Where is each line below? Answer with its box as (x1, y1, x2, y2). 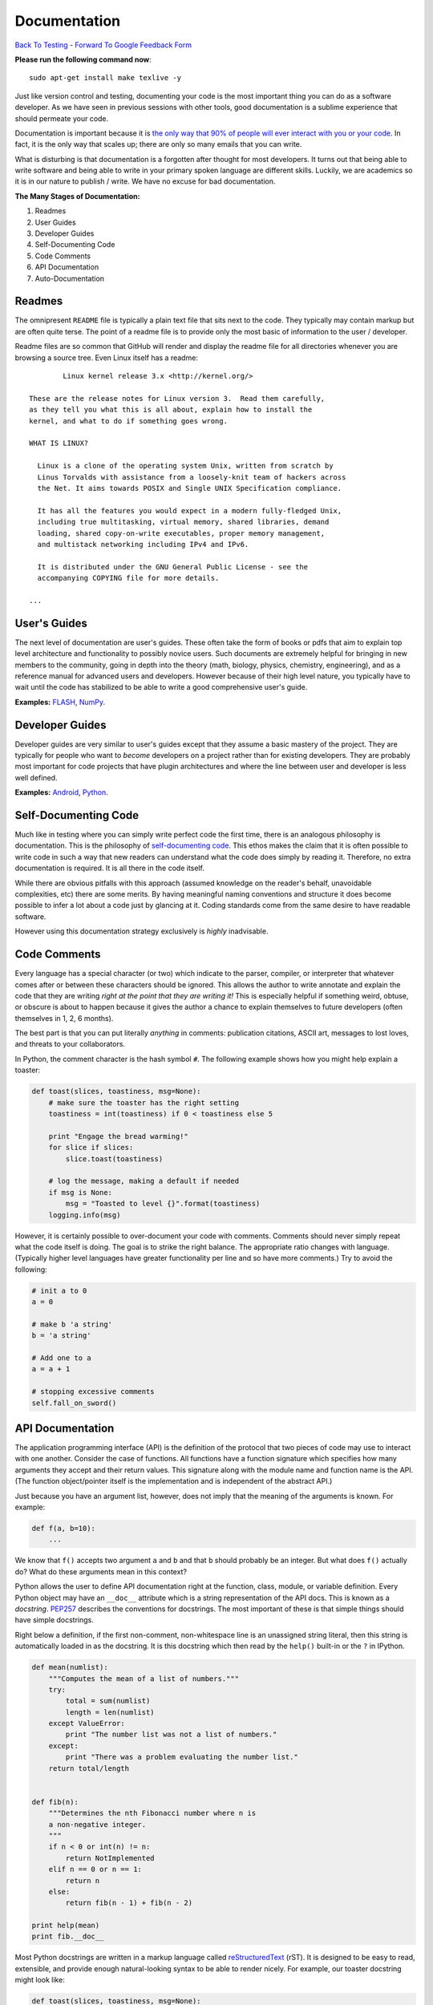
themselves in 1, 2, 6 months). (14, 1013, 114, 1023)
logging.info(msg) (48, 1210, 121, 1219)
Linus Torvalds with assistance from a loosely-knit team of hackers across (37, 472, 346, 481)
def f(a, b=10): (31, 1524, 96, 1533)
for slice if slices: (48, 1143, 134, 1152)
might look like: (14, 1975, 66, 1985)
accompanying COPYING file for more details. (37, 573, 220, 583)
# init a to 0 (31, 1286, 87, 1295)
